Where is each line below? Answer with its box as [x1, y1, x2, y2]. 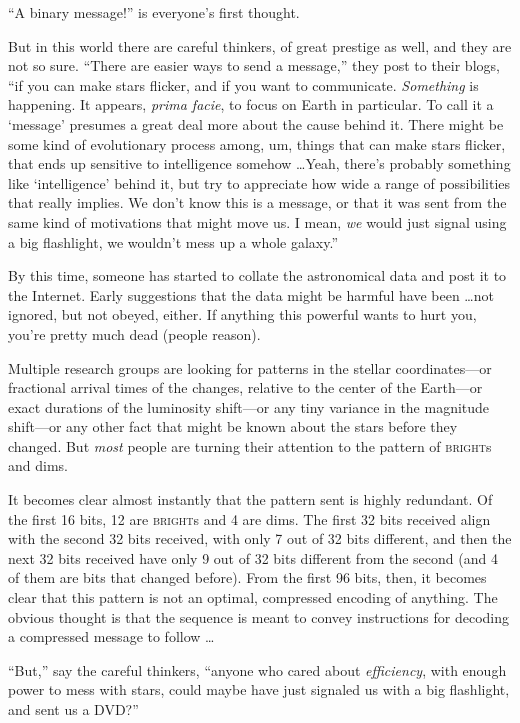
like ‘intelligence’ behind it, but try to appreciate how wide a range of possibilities [8, 172, 511, 193]
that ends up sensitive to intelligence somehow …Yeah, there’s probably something [8, 153, 511, 174]
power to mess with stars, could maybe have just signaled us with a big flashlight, [8, 679, 510, 700]
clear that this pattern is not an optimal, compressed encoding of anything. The [8, 587, 498, 608]
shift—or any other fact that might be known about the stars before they [8, 416, 458, 437]
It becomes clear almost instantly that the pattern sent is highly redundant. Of [8, 489, 493, 510]
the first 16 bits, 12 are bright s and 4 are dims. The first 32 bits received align [8, 508, 491, 529]
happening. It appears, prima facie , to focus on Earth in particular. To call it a [8, 94, 494, 115]
